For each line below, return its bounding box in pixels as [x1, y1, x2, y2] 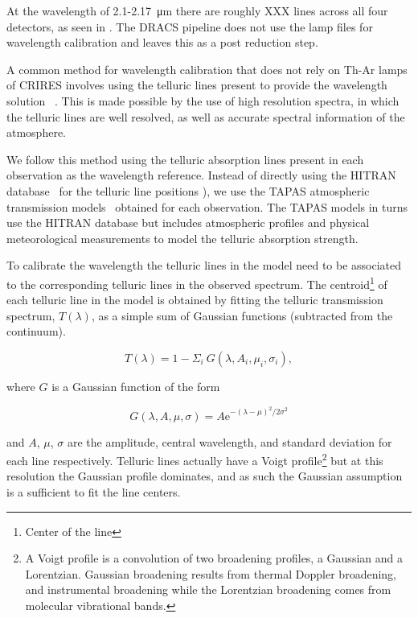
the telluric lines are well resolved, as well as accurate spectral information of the [6, 108, 405, 125]
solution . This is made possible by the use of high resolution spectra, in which [6, 92, 400, 109]
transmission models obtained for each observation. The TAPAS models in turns [6, 198, 408, 215]
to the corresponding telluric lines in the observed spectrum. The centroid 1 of [6, 273, 387, 292]
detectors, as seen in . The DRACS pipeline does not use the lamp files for [6, 18, 373, 35]
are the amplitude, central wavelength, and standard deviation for [67, 433, 392, 450]
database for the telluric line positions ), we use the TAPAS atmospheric [6, 182, 370, 199]
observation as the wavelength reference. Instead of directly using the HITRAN [6, 167, 396, 183]
